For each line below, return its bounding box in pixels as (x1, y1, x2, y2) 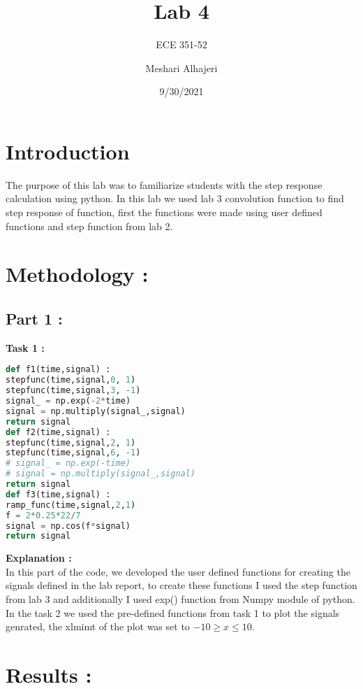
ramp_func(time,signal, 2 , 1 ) (6, 499, 136, 510)
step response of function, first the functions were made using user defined (6, 205, 323, 220)
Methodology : (6, 260, 149, 288)
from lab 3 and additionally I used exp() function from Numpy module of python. (6, 592, 355, 606)
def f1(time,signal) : (6, 364, 111, 375)
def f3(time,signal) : (6, 489, 111, 499)
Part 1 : (6, 307, 63, 329)
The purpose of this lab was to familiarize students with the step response (6, 177, 323, 192)
